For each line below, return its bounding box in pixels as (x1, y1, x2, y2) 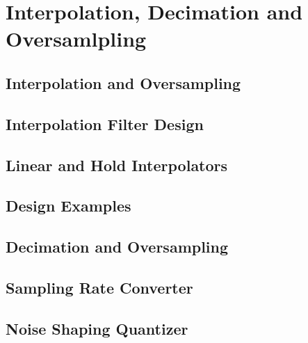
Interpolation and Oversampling (6, 72, 241, 93)
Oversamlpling (6, 24, 147, 53)
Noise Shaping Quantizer (6, 317, 188, 339)
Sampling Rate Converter (6, 276, 193, 298)
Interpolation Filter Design (6, 113, 204, 134)
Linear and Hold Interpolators (6, 154, 228, 175)
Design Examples (6, 195, 131, 216)
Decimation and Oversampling (6, 236, 229, 257)
